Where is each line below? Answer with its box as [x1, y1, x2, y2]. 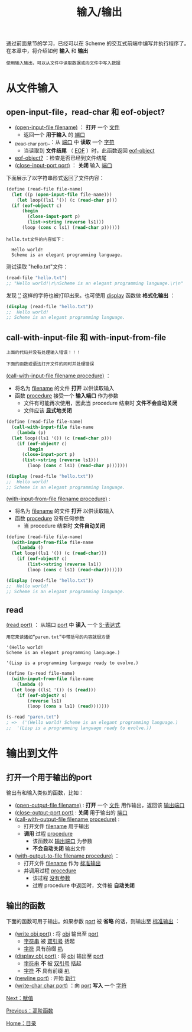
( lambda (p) [17, 429, 46, 435]
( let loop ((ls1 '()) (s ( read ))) [11, 687, 96, 693]
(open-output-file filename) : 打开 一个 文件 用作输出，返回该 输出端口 [14, 801, 185, 808]
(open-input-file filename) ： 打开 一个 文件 [14, 124, 120, 131]
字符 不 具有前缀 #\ [23, 967, 70, 974]
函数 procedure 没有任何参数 [14, 515, 84, 522]
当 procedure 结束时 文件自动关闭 [23, 522, 105, 529]
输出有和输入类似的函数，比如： [6, 789, 84, 796]
